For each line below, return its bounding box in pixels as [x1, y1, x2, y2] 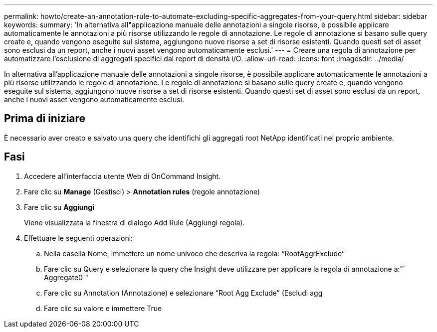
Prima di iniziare [4, 112, 86, 125]
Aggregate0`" [44, 273, 88, 282]
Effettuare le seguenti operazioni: [24, 233, 133, 242]
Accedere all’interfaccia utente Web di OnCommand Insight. [24, 171, 221, 180]
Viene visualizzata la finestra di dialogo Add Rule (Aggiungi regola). [24, 218, 245, 227]
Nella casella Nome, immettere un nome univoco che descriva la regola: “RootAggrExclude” [44, 249, 345, 258]
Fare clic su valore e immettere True [44, 304, 162, 313]
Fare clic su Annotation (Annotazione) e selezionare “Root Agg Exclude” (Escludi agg [44, 288, 323, 297]
